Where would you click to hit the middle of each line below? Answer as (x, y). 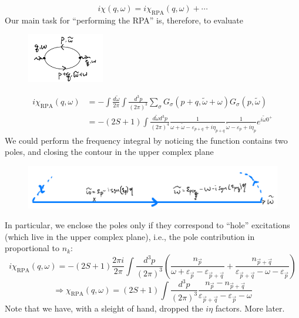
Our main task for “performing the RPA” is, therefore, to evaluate (124, 20)
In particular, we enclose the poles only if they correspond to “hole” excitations (147, 224)
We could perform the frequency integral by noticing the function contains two (146, 140)
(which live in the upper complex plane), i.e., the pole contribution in (130, 236)
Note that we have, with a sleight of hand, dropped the (104, 308)
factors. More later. (250, 308)
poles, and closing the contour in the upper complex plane (109, 152)
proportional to (32, 248)
